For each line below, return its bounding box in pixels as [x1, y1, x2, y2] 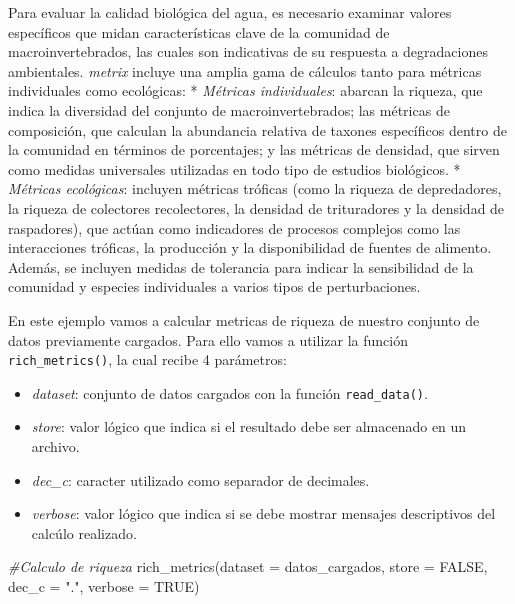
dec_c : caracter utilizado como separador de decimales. [31, 469, 370, 490]
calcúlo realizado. [31, 522, 137, 543]
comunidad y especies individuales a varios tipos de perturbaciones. [8, 276, 421, 297]
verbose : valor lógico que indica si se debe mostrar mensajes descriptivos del [31, 503, 496, 524]
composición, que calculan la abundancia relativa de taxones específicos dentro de [8, 119, 507, 140]
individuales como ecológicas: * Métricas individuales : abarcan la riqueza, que [8, 80, 483, 101]
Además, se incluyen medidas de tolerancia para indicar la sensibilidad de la [8, 256, 474, 277]
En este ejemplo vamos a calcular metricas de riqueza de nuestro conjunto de [8, 309, 480, 330]
